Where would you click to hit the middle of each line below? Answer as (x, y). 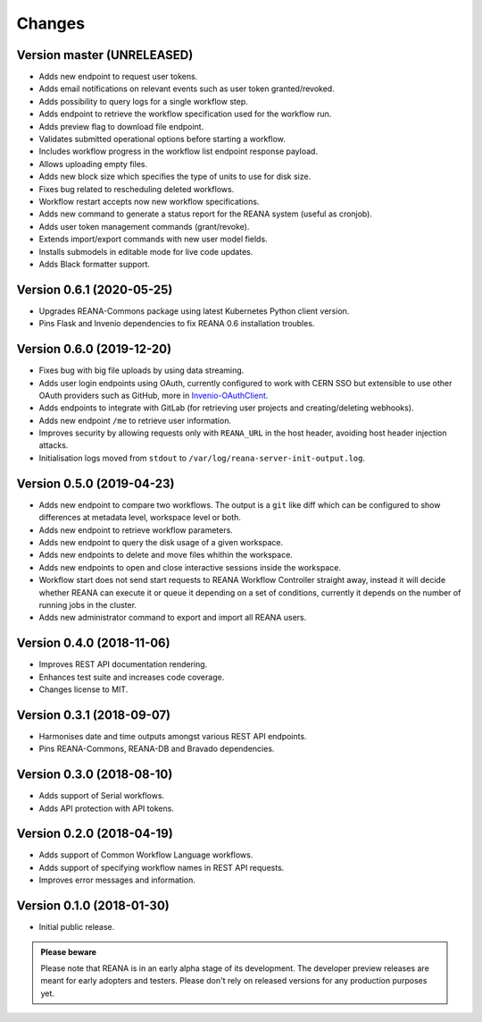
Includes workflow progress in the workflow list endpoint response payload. (179, 151)
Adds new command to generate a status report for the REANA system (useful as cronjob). (205, 214)
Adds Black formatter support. (95, 264)
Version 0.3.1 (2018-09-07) (94, 715)
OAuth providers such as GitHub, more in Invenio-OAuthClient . (154, 395)
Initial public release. (77, 927)
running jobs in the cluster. (88, 604)
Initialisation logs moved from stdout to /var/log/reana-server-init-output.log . (202, 458)
